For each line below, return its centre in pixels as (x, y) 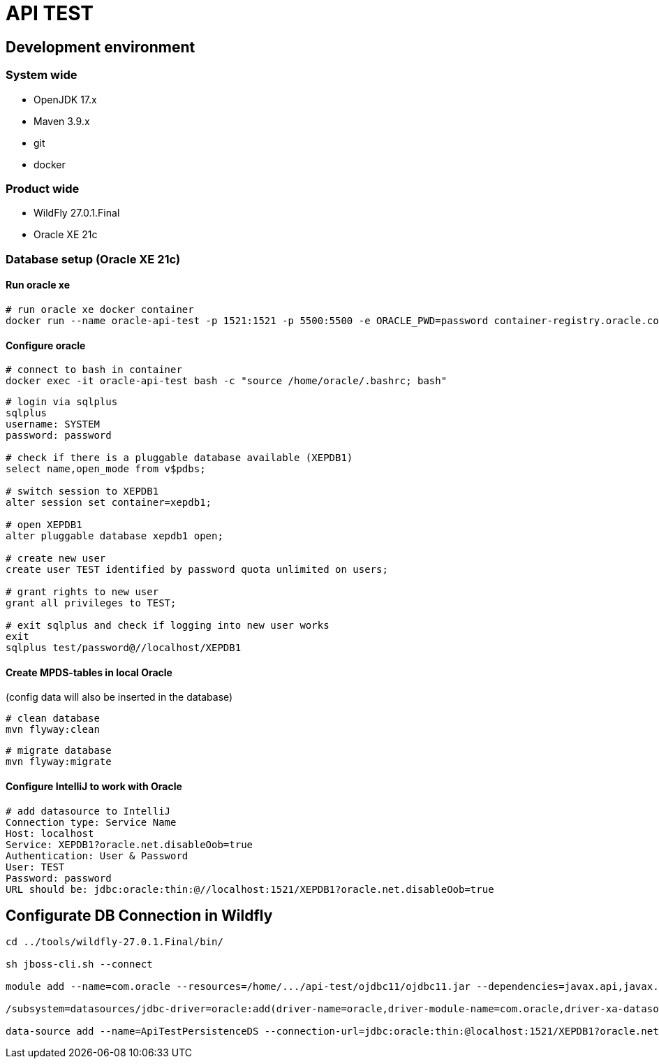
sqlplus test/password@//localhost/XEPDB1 (124, 648)
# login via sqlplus (62, 402)
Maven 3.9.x (62, 121)
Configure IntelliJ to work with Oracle (94, 786)
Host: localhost (50, 833)
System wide (42, 75)
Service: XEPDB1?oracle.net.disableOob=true (129, 844)
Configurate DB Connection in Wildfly (139, 915)
